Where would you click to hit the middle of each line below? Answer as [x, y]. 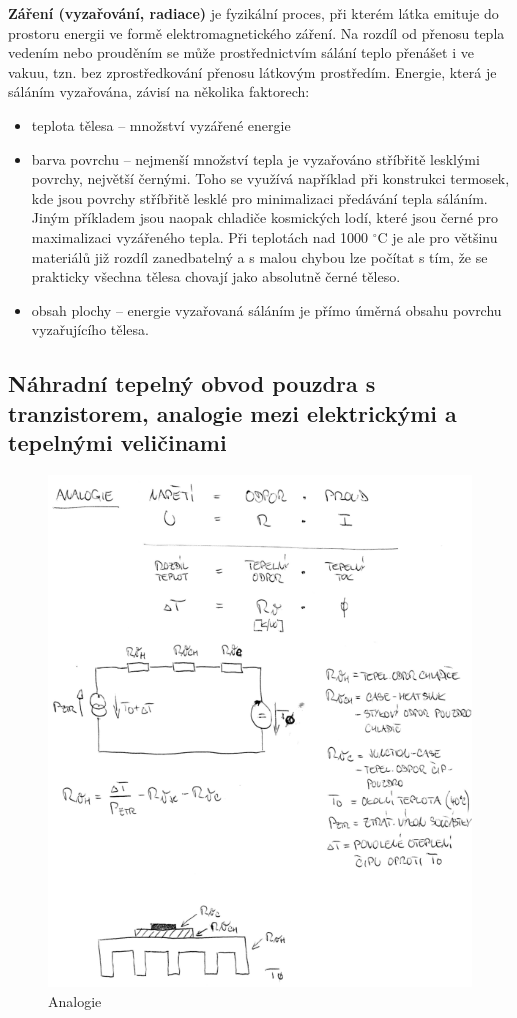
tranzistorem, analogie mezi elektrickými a [232, 412]
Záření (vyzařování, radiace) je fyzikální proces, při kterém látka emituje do [253, 13]
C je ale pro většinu [437, 236]
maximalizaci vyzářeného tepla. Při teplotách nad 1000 [200, 236]
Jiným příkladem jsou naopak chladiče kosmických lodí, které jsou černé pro [264, 217]
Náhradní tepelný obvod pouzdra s [192, 383]
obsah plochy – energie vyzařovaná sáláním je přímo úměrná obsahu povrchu [266, 309]
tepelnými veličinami [117, 442]
